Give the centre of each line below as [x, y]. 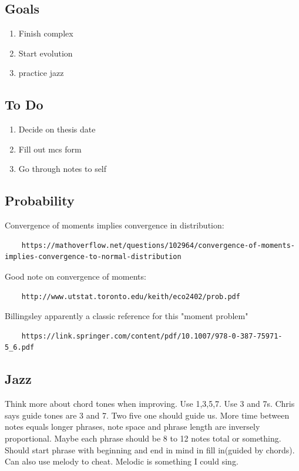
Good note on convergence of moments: [75, 276]
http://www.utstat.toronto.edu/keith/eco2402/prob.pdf [131, 296]
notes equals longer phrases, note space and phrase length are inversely [132, 427]
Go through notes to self [63, 169]
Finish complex [46, 33]
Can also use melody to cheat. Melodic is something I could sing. [122, 461]
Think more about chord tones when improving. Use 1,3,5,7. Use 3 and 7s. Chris [150, 404]
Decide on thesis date [57, 129]
